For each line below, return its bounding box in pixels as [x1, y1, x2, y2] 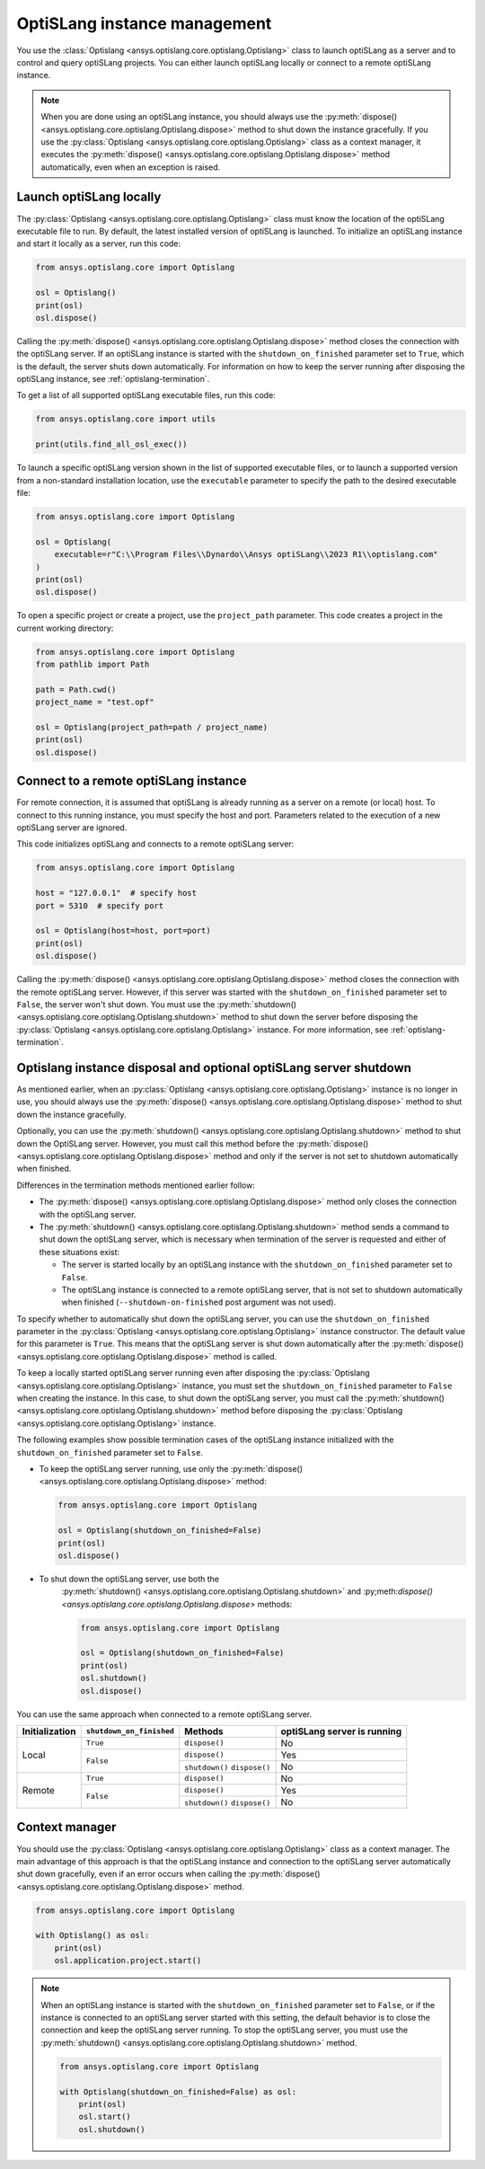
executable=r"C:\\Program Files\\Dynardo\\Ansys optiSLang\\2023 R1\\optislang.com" [54, 549, 439, 560]
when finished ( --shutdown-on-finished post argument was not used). [61, 1297, 337, 1307]
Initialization [22, 1725, 76, 1738]
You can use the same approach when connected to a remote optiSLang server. [16, 1708, 313, 1720]
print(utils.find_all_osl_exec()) [35, 439, 188, 449]
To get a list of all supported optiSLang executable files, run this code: [16, 390, 276, 401]
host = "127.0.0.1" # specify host [35, 888, 198, 899]
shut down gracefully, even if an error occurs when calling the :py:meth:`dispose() [16, 1869, 321, 1880]
